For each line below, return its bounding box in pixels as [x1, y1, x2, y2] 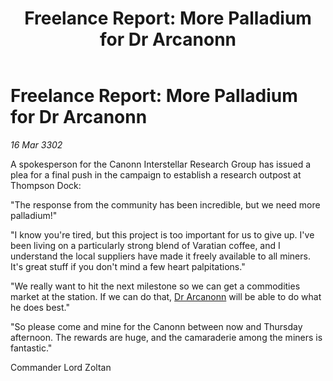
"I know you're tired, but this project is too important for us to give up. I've [10, 228, 315, 241]
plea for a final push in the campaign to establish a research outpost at [10, 168, 302, 181]
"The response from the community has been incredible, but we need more [10, 198, 321, 211]
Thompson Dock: [10, 179, 82, 191]
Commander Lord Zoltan [10, 361, 112, 373]
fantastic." [10, 342, 53, 354]
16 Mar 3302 [10, 138, 63, 151]
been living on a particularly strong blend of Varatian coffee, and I [10, 239, 281, 251]
